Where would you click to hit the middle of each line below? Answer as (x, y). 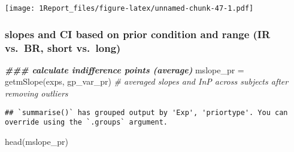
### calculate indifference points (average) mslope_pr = (125, 69)
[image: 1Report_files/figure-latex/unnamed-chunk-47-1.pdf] (129, 8)
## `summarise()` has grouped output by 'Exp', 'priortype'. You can (146, 112)
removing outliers (37, 93)
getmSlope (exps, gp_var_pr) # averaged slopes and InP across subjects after (147, 81)
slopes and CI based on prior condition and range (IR (138, 34)
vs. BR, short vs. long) (63, 47)
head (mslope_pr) (37, 141)
